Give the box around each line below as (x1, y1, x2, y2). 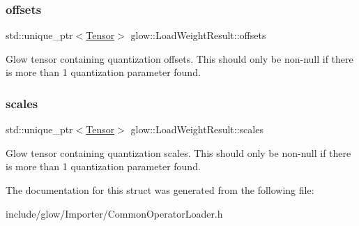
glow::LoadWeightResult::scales (130, 122, 263, 137)
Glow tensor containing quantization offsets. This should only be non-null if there (6, 51, 353, 66)
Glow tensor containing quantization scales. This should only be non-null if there (6, 145, 351, 160)
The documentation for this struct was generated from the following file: (6, 183, 314, 197)
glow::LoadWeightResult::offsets (130, 28, 266, 43)
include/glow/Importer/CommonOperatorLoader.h (6, 206, 223, 220)
